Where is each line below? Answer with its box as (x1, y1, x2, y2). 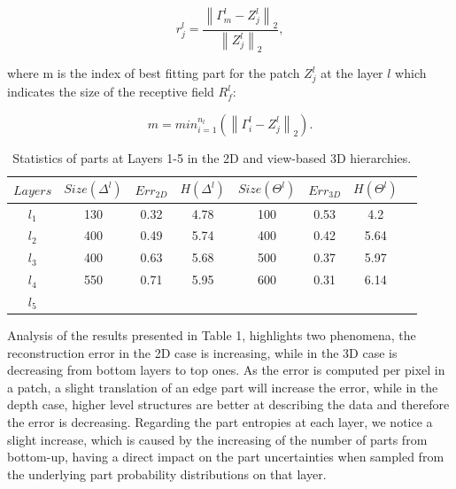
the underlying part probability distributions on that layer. (7, 464, 327, 483)
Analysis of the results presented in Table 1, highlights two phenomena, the (7, 326, 416, 345)
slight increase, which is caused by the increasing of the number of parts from (7, 430, 428, 448)
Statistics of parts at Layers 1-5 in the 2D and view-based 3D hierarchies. (12, 148, 412, 167)
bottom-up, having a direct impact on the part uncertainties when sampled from (7, 447, 444, 466)
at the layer (321, 64, 383, 82)
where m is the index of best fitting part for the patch (7, 64, 300, 82)
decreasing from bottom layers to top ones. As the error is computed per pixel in (7, 361, 445, 379)
